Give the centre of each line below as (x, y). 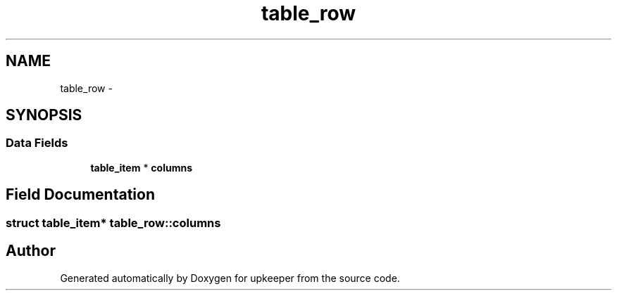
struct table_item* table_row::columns (113, 223)
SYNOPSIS (44, 115)
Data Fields (37, 143)
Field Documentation (80, 195)
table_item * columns (142, 167)
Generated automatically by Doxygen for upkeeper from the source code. (230, 278)
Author (31, 251)
